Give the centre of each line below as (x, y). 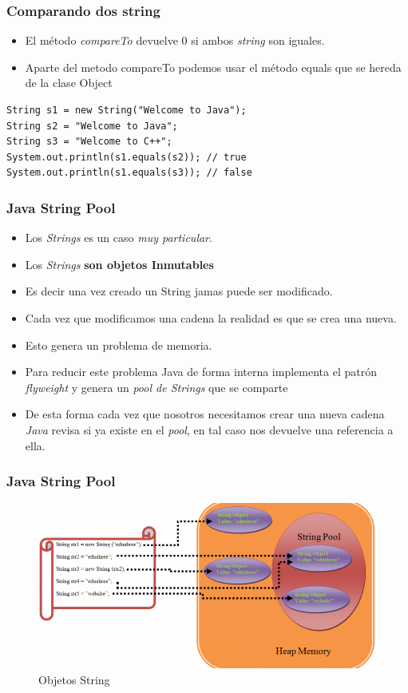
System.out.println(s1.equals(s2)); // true (127, 157)
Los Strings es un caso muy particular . (119, 238)
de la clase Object (69, 83)
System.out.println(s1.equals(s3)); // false (129, 173)
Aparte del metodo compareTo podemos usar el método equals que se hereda (213, 67)
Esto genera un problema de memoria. (119, 345)
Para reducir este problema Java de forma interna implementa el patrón (201, 372)
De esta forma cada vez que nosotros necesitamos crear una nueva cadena (205, 414)
